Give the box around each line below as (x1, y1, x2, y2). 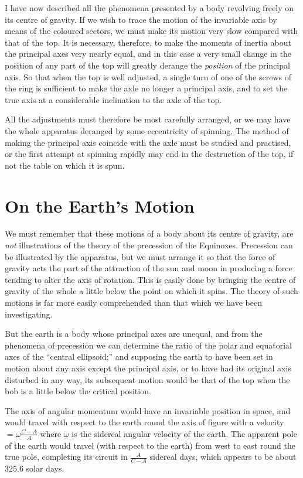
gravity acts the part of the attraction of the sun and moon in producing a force (5, 262, 292, 274)
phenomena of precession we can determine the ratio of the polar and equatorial (5, 339, 292, 351)
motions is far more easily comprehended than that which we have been (5, 296, 262, 308)
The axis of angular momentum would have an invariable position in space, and (5, 404, 291, 416)
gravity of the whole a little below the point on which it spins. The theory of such (5, 285, 298, 297)
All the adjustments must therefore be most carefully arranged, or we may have (5, 113, 291, 125)
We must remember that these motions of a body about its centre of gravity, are (5, 227, 294, 240)
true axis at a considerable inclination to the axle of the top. (5, 93, 222, 105)
